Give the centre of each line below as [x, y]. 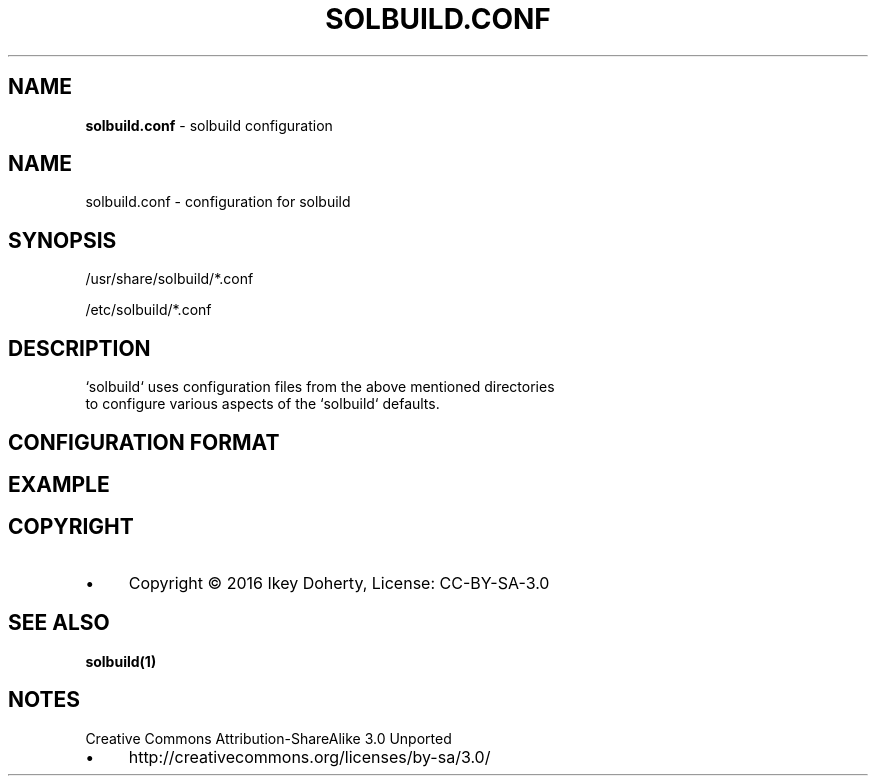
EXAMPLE [59, 484]
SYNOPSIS [62, 240]
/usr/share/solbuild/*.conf [169, 279]
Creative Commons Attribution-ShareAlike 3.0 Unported [268, 738]
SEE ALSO [59, 623]
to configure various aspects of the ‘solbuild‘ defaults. [262, 404]
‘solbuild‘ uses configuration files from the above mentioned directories [320, 387]
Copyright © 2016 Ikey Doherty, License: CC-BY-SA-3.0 [339, 582]
